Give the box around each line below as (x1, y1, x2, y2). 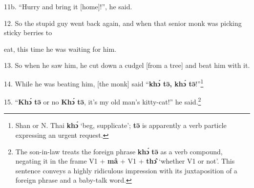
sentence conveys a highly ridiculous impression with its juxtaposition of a (15, 165, 237, 175)
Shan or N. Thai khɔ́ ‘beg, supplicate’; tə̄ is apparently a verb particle (15, 120, 227, 130)
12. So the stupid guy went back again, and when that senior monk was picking (4, 18, 242, 28)
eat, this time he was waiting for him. (4, 43, 117, 54)
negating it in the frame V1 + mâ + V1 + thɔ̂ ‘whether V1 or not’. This (15, 156, 235, 166)
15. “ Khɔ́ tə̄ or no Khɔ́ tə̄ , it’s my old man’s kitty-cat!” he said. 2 (4, 95, 201, 106)
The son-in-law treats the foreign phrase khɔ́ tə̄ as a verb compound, (15, 146, 223, 156)
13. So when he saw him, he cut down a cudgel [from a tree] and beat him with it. (4, 60, 250, 70)
